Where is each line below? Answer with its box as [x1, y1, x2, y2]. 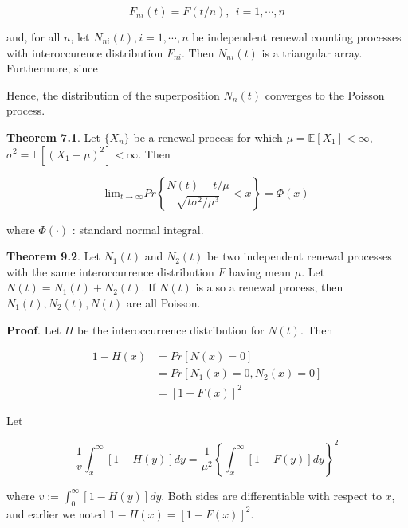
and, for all [6, 29, 61, 45]
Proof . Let [6, 321, 61, 338]
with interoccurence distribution [6, 44, 163, 61]
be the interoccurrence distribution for [77, 321, 265, 338]
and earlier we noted [6, 505, 106, 522]
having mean [229, 263, 292, 280]
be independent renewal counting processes [192, 29, 402, 45]
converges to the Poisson [265, 86, 385, 103]
